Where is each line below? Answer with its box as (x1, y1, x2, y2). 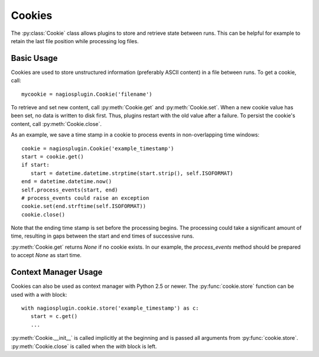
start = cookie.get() (21, 153, 84, 160)
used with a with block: (11, 291, 67, 298)
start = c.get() (30, 313, 78, 320)
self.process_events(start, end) (21, 186, 118, 193)
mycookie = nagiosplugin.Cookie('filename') (21, 90, 153, 98)
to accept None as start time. (11, 252, 82, 259)
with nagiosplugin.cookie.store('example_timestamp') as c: (21, 304, 199, 311)
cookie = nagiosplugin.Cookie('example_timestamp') (21, 145, 174, 152)
